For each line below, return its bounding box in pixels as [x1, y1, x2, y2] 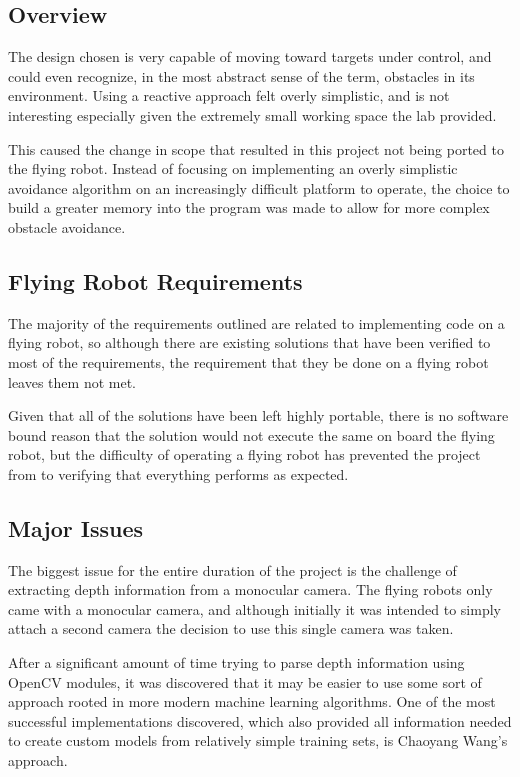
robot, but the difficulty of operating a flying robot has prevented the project [8, 444, 481, 465]
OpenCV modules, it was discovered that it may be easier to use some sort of [8, 671, 482, 692]
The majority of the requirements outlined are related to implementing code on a [8, 312, 505, 333]
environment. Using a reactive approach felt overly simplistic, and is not [8, 85, 450, 106]
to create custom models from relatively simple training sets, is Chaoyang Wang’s [8, 730, 508, 751]
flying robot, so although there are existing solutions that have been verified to [8, 332, 491, 353]
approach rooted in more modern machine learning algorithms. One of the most [8, 691, 496, 712]
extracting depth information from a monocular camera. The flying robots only [8, 579, 493, 600]
